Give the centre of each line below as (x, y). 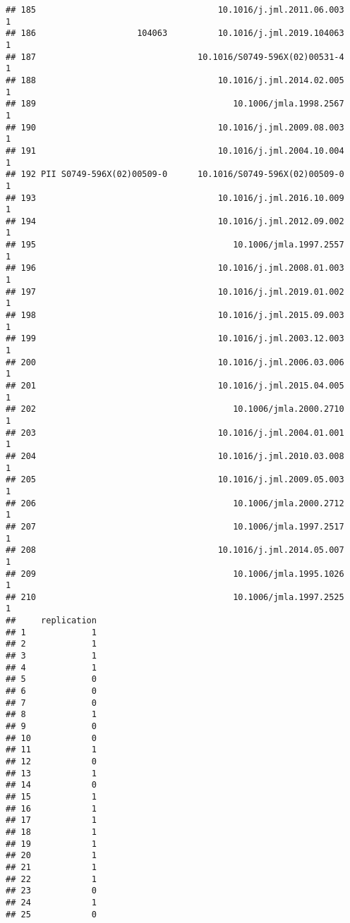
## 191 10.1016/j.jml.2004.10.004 (175, 151)
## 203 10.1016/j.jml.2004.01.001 (175, 433)
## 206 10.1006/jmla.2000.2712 (175, 503)
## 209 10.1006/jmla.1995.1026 (175, 574)
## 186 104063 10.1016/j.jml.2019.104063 (175, 33)
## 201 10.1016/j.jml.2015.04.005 (175, 386)
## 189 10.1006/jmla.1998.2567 (175, 104)
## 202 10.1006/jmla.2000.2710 (175, 409)
